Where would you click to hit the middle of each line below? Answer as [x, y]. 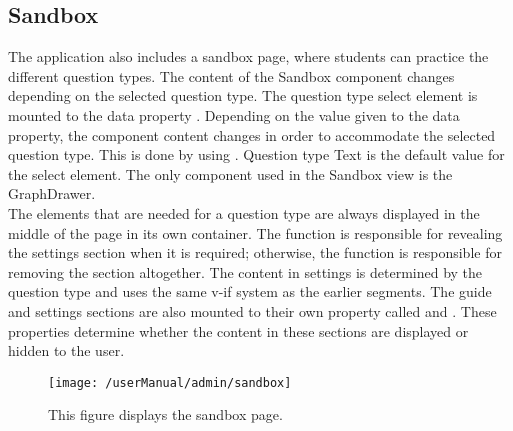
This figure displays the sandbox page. [165, 414]
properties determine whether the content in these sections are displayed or [238, 330]
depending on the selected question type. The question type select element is [243, 95]
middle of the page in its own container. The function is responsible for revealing [255, 232]
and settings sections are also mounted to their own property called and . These [252, 310]
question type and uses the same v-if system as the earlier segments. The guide [250, 291]
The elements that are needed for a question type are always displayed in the [244, 212]
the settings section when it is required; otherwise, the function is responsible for [255, 252]
